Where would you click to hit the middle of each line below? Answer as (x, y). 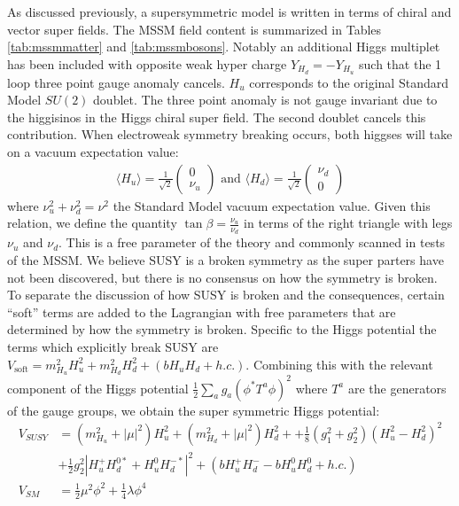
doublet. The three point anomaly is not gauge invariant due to (265, 100)
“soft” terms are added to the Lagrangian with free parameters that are (202, 311)
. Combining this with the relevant (339, 364)
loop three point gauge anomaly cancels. (116, 82)
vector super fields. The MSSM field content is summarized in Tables (194, 29)
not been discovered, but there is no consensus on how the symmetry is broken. (222, 277)
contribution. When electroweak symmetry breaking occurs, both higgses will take (230, 134)
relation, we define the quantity (92, 223)
